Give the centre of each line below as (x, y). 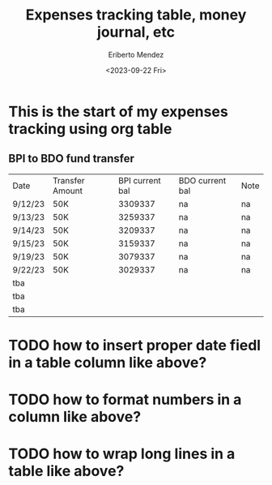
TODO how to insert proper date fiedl (135, 345)
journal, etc (136, 32)
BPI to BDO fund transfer (72, 159)
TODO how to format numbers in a (125, 400)
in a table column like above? (108, 362)
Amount (68, 191)
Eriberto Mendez (136, 54)
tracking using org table (90, 129)
